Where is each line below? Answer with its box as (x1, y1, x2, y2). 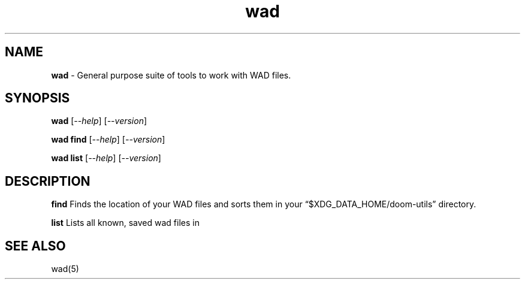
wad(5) (51, 264, 79, 274)
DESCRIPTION (5, 173, 90, 189)
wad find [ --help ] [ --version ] (51, 134, 165, 145)
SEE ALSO (5, 238, 66, 253)
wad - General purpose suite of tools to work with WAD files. (51, 70, 291, 80)
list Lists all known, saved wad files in (51, 217, 200, 228)
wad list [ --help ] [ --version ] (51, 153, 161, 164)
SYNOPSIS (5, 90, 70, 106)
